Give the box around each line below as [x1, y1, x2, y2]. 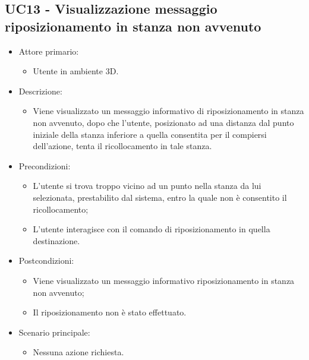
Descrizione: [18, 84, 62, 97]
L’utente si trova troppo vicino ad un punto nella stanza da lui [33, 179, 261, 192]
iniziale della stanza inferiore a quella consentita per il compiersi [33, 128, 267, 140]
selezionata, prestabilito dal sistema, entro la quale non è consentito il [33, 191, 287, 203]
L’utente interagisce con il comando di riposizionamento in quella [33, 223, 270, 235]
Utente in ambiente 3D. [33, 65, 119, 77]
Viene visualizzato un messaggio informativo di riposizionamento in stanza [33, 105, 304, 117]
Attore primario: [18, 45, 79, 57]
